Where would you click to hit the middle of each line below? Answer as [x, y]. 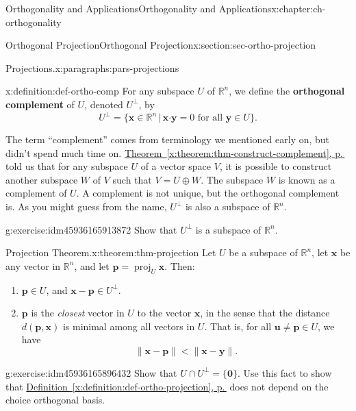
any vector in [33, 265]
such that [132, 179]
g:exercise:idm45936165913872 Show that [91, 229]
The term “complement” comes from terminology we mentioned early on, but [168, 139]
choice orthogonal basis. [55, 400]
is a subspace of [228, 229]
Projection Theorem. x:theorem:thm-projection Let [111, 252]
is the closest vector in [78, 313]
